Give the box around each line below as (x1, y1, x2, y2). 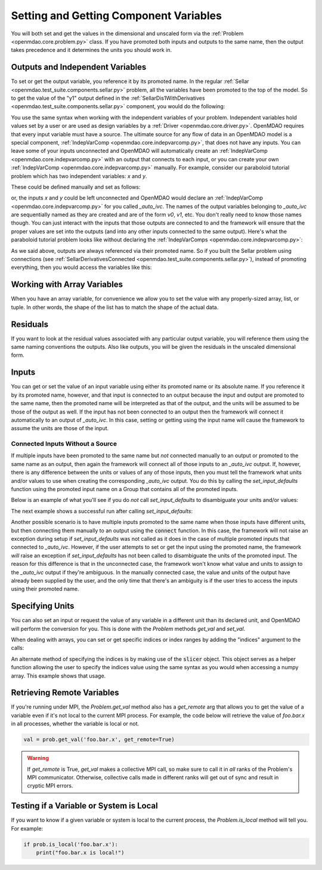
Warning (27, 755, 49, 762)
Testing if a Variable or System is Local (11, 801, 158, 811)
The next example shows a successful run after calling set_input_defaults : (11, 507, 193, 514)
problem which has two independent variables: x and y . (11, 172, 147, 179)
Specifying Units (11, 601, 75, 611)
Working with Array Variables (11, 280, 123, 290)
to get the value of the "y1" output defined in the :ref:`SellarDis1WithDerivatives (11, 94, 205, 102)
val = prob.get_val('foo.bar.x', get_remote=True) (23, 736, 175, 743)
